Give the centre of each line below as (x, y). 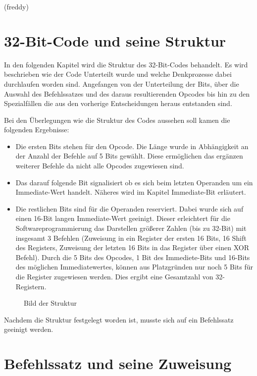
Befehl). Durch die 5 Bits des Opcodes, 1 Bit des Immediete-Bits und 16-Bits (133, 257)
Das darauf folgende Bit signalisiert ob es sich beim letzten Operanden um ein (134, 182)
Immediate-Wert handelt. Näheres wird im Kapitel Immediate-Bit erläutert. (131, 192)
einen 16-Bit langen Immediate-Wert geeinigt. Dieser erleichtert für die (123, 218)
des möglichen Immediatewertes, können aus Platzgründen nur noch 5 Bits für (134, 267)
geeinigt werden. (29, 329)
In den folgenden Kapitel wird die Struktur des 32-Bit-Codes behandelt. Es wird (126, 64)
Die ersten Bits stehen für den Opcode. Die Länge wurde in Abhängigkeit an (132, 146)
